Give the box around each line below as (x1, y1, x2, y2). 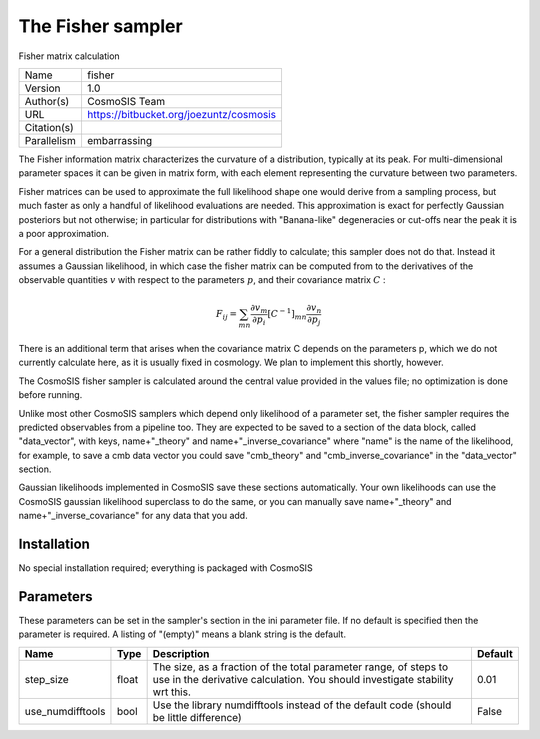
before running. (18, 389, 83, 401)
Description (152, 646, 210, 660)
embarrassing (86, 133, 153, 147)
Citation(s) (24, 120, 74, 134)
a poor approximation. (18, 227, 110, 239)
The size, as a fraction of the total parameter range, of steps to (152, 660, 449, 674)
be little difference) (152, 710, 242, 724)
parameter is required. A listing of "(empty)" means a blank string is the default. (18, 628, 347, 640)
